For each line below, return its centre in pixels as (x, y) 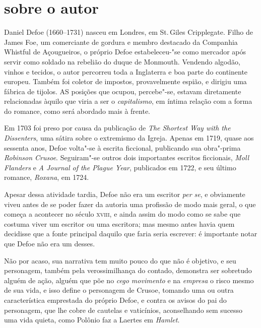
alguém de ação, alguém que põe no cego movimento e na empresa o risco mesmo (129, 280)
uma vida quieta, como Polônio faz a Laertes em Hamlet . (92, 320)
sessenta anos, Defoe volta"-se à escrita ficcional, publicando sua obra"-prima (122, 147)
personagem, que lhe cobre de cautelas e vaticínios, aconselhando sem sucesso (123, 310)
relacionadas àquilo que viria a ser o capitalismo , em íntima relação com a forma (128, 101)
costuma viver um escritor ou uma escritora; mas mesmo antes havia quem (119, 223)
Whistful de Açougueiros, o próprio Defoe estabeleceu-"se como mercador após (125, 52)
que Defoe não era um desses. (50, 243)
